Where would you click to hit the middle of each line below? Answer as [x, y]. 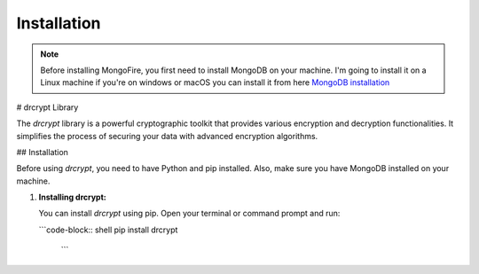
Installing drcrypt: [72, 197]
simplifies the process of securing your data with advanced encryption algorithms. [167, 136]
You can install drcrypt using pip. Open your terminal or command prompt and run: [189, 214]
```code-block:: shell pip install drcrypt [108, 230]
